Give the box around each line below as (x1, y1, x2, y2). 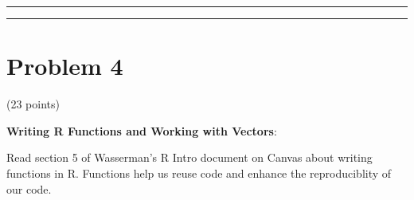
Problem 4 (6, 49, 123, 82)
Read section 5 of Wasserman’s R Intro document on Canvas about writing (6, 149, 373, 166)
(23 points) (6, 96, 60, 112)
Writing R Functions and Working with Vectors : (6, 122, 277, 139)
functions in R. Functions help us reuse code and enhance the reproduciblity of (6, 164, 392, 181)
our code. (6, 180, 52, 197)
